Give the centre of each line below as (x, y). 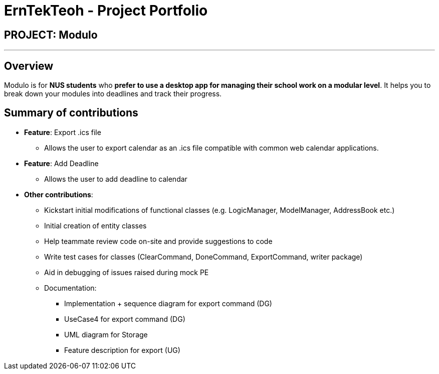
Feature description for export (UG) (122, 350)
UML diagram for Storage (106, 334)
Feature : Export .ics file (63, 132)
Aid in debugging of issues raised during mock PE (127, 272)
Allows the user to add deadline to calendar (116, 179)
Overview (29, 66)
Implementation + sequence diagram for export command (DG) (168, 303)
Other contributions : (59, 194)
